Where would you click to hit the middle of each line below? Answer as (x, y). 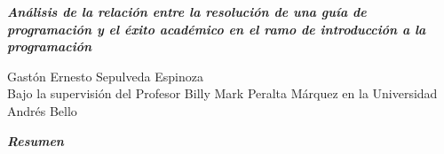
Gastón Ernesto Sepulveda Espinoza (105, 76)
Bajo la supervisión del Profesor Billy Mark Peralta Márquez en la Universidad (222, 93)
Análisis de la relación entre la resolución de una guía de (187, 12)
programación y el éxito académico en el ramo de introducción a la (217, 29)
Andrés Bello (42, 110)
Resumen (36, 140)
